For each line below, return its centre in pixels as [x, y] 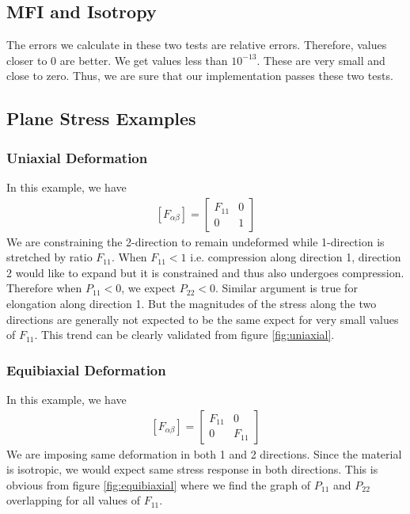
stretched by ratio [49, 257]
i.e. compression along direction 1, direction [296, 257]
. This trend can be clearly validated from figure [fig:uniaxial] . [184, 335]
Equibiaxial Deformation [86, 369]
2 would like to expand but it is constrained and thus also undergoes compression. [205, 272]
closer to [27, 60]
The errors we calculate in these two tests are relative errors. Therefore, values [197, 45]
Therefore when [44, 288]
